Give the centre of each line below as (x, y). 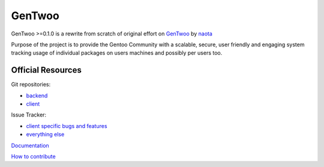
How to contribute (34, 156)
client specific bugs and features (67, 126)
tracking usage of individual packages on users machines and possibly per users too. (117, 53)
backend (37, 96)
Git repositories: (31, 85)
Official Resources (46, 70)
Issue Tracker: (29, 115)
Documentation (30, 145)
